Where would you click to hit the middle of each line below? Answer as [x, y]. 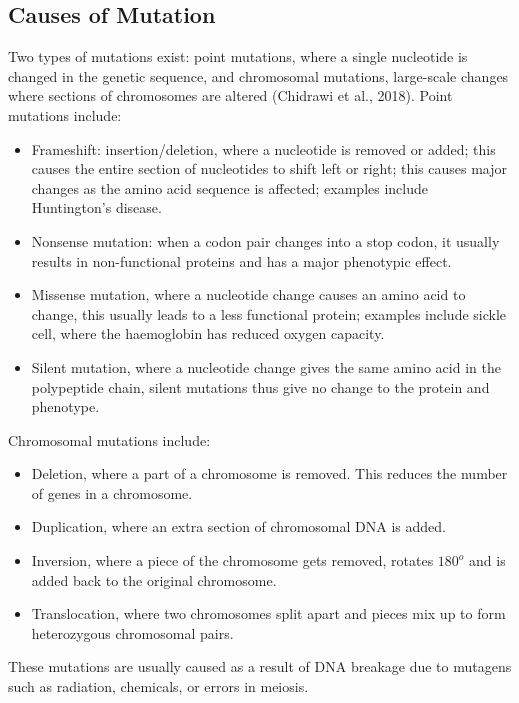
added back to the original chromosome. [154, 579]
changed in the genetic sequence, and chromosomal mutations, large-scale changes [258, 75]
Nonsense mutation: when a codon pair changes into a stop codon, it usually [265, 240]
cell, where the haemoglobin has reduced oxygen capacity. [208, 333]
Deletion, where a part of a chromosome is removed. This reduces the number [269, 473]
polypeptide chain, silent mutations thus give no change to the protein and [260, 386]
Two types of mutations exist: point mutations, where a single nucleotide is [238, 56]
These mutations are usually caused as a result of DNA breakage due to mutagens [260, 666]
